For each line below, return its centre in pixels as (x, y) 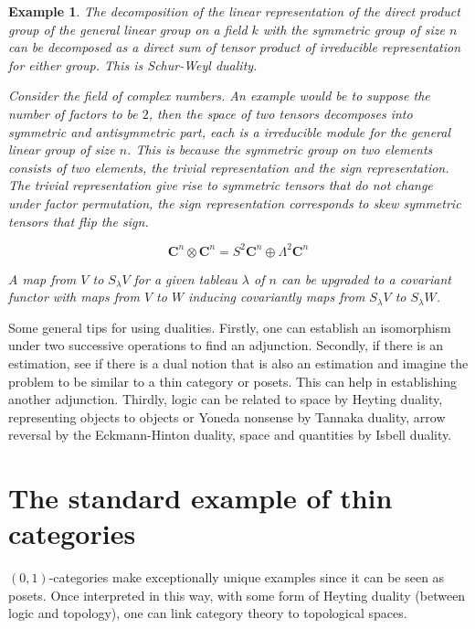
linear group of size (62, 149)
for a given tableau (185, 278)
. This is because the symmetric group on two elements (280, 149)
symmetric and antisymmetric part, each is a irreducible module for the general (230, 131)
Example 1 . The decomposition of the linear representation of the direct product (234, 11)
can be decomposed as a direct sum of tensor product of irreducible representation (235, 47)
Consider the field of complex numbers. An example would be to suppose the (219, 96)
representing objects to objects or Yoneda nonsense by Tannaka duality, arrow (227, 416)
